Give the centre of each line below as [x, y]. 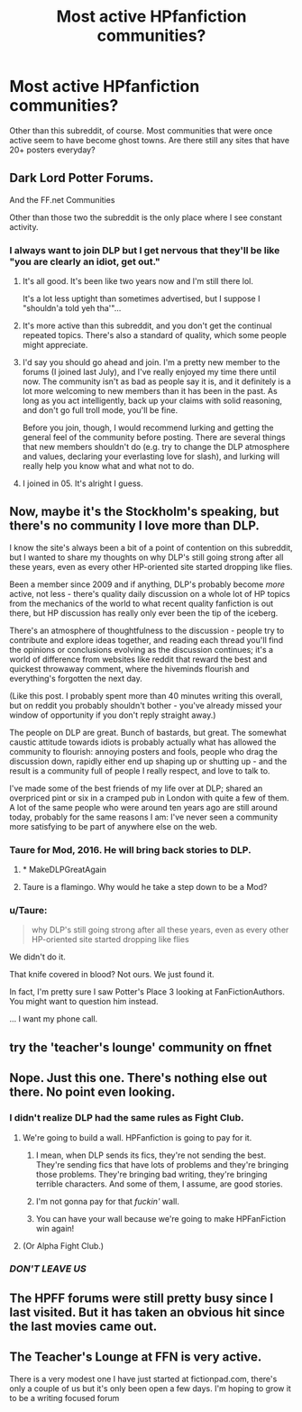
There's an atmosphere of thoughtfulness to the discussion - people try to [147, 630]
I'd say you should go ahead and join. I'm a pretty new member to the [151, 362]
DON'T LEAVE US [48, 1269]
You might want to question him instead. [84, 1002]
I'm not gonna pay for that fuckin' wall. [108, 1201]
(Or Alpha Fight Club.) [63, 1245]
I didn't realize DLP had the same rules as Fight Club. [127, 1118]
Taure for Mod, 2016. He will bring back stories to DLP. [130, 849]
